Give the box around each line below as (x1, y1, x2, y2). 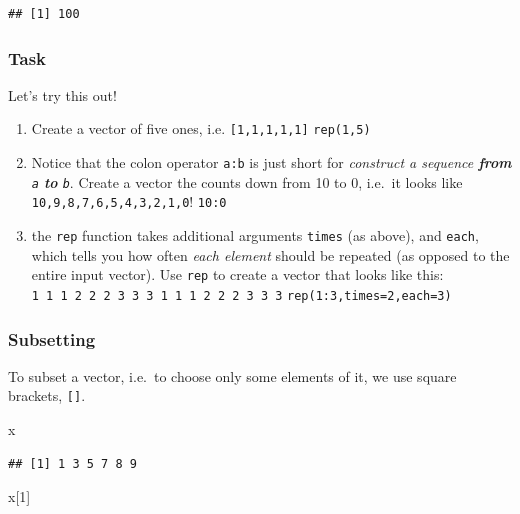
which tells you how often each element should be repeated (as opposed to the (31, 244, 510, 265)
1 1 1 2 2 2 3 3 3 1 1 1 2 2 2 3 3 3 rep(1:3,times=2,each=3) (31, 288, 452, 303)
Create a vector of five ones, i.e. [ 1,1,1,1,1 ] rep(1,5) (31, 118, 371, 139)
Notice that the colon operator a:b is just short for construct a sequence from (31, 152, 512, 173)
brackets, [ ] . (8, 385, 86, 406)
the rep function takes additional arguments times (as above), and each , (31, 225, 479, 246)
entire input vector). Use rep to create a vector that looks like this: (31, 264, 444, 285)
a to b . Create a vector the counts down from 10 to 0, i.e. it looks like (31, 171, 463, 192)
